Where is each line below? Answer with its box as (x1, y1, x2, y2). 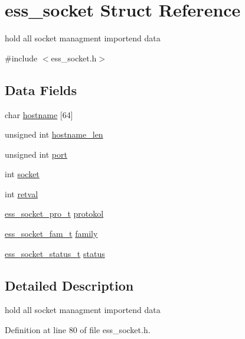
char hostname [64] (5, 108, 73, 120)
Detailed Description (5, 276, 134, 294)
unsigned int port (5, 148, 67, 160)
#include (5, 51, 38, 64)
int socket (5, 168, 40, 180)
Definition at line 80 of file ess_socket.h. (5, 324, 151, 336)
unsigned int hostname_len (5, 128, 103, 141)
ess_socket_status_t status (5, 247, 105, 259)
